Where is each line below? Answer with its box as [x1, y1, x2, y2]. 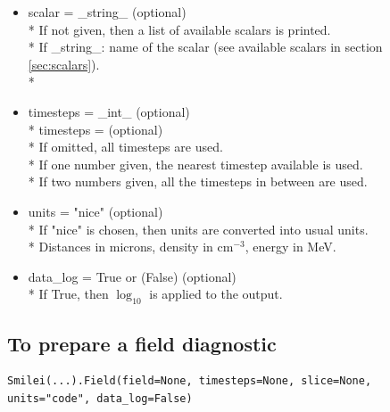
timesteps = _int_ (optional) [28, 102, 190, 120]
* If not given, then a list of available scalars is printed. [28, 20, 331, 38]
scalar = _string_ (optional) [28, 3, 187, 21]
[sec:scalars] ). [28, 54, 100, 73]
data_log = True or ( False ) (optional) [28, 267, 236, 285]
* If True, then [28, 284, 109, 303]
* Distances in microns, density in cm [28, 237, 234, 256]
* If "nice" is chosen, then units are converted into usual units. [28, 219, 369, 238]
